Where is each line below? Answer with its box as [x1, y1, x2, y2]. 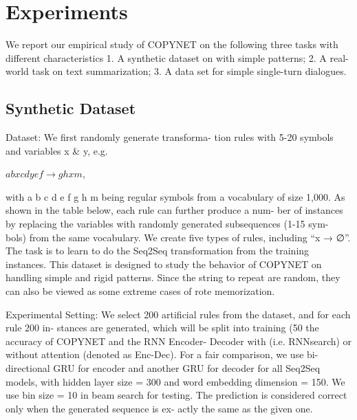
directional [6, 361, 50, 375]
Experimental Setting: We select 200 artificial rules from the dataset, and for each [6, 307, 351, 321]
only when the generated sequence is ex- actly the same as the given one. [6, 401, 313, 415]
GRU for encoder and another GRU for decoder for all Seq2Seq [53, 361, 321, 375]
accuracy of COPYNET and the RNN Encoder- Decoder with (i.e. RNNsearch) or [6, 333, 352, 348]
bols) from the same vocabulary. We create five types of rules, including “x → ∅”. [6, 230, 351, 244]
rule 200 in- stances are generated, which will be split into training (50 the [6, 320, 319, 335]
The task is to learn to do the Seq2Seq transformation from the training [6, 243, 310, 258]
